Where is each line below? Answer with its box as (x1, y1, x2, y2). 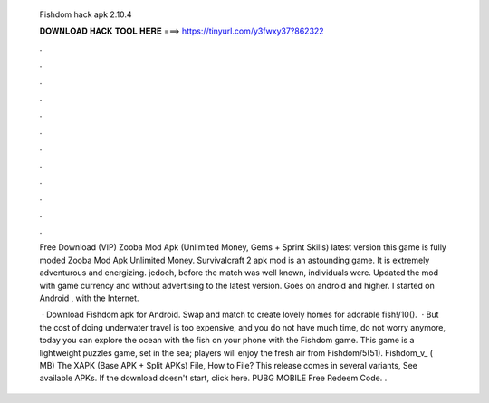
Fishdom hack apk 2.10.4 (39, 9, 132, 20)
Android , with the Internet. (39, 293, 139, 303)
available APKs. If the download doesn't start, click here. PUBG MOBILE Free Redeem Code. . (39, 372, 388, 384)
